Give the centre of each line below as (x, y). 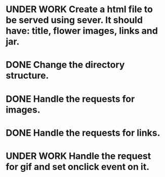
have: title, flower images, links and (82, 31)
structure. (27, 76)
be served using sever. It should (74, 20)
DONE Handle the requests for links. (83, 133)
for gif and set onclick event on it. (78, 167)
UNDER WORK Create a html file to (79, 9)
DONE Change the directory (65, 65)
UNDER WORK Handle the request (78, 156)
